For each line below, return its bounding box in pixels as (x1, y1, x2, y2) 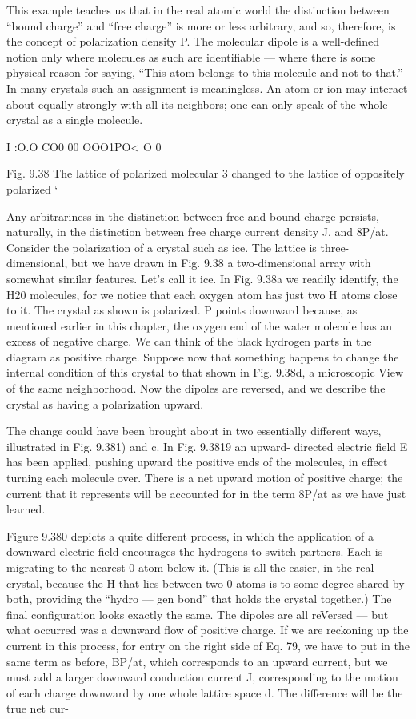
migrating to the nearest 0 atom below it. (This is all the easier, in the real (6, 559, 374, 575)
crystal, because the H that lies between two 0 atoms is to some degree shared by (6, 574, 405, 591)
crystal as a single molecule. (6, 111, 143, 128)
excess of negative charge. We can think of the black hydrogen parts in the (6, 333, 372, 350)
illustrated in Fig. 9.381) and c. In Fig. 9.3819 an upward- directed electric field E (6, 437, 408, 454)
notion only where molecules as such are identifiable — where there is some (6, 48, 376, 65)
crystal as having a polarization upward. (6, 395, 204, 412)
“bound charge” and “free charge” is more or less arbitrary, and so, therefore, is (6, 17, 396, 34)
